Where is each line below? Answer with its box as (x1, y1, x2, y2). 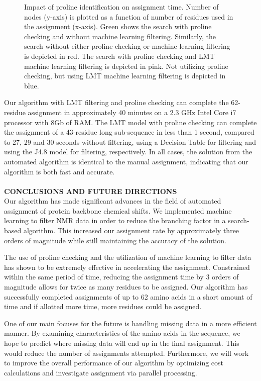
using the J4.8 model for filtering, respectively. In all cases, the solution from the (4, 146, 252, 157)
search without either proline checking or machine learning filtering (24, 41, 230, 51)
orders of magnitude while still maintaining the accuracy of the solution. (4, 235, 226, 245)
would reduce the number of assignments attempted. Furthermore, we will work (4, 347, 249, 358)
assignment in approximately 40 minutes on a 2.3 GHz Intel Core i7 (28, 107, 236, 117)
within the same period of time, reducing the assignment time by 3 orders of (4, 271, 239, 282)
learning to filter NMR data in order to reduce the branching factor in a (4, 215, 226, 226)
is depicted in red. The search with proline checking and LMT (24, 50, 215, 61)
